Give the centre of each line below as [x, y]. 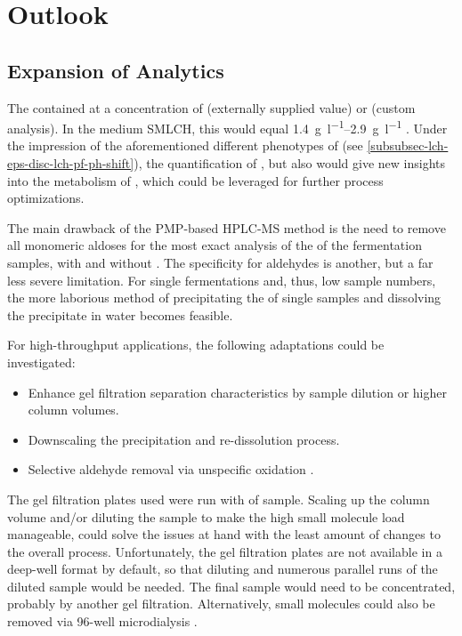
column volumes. [73, 410]
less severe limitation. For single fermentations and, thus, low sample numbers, [222, 280]
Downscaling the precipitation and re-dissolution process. [184, 439]
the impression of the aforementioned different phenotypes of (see [185, 145]
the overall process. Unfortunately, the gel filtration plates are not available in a [225, 551]
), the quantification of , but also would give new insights [290, 163]
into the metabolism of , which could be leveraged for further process [195, 180]
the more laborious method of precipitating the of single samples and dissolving [224, 298]
